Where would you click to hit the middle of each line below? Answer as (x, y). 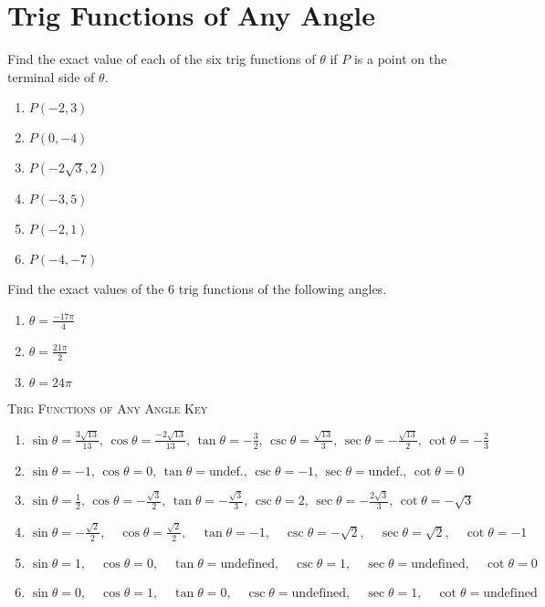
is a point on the (400, 59)
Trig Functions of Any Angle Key (108, 408)
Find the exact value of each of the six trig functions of (162, 59)
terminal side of (51, 76)
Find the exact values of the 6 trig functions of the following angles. (197, 289)
